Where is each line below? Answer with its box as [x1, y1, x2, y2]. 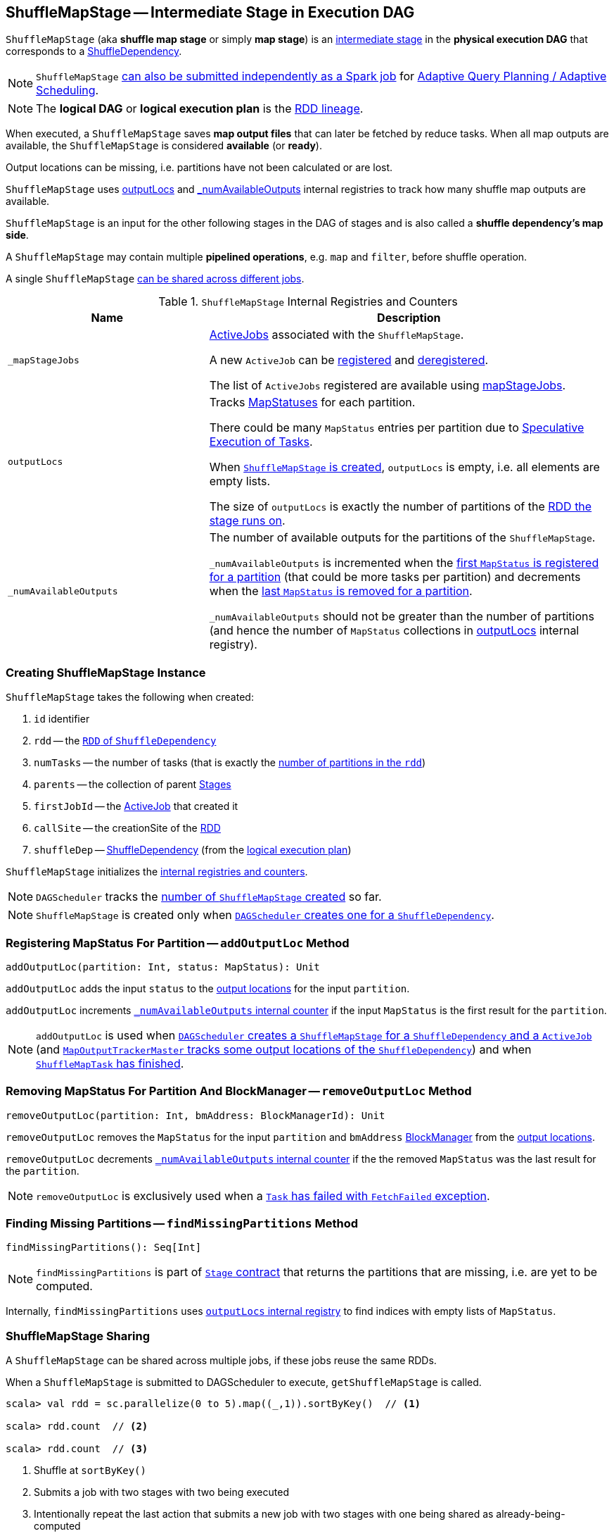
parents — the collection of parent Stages [34, 778, 231, 791]
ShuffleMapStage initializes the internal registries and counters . [6, 866, 308, 878]
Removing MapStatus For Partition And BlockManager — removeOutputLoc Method [6, 1084, 472, 1099]
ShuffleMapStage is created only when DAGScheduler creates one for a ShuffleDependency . [36, 908, 494, 923]
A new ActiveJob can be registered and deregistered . [209, 353, 489, 368]
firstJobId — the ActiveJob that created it [34, 800, 238, 813]
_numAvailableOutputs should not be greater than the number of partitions [209, 609, 594, 624]
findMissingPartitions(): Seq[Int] [6, 1242, 202, 1254]
